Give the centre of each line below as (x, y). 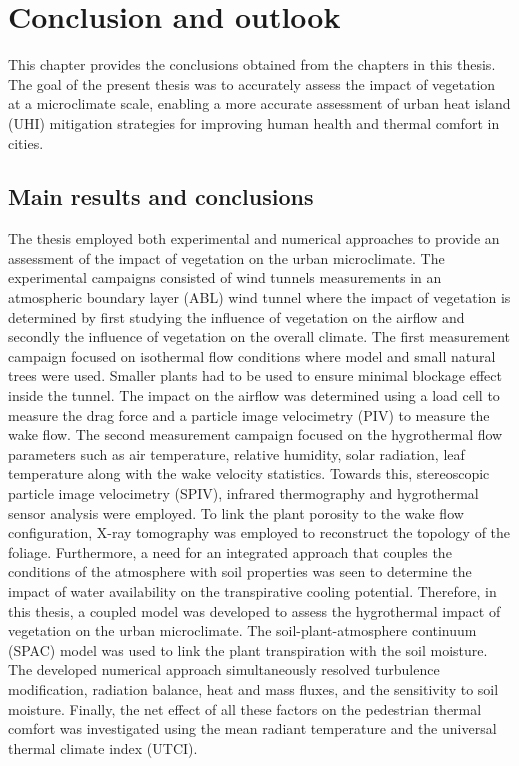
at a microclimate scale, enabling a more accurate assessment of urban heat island (259, 103)
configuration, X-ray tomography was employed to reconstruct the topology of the (259, 532)
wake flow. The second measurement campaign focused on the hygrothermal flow (255, 434)
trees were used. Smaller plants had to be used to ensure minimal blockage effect (255, 375)
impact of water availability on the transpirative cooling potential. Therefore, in (252, 590)
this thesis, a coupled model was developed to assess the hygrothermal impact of (254, 610)
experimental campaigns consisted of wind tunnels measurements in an (225, 277)
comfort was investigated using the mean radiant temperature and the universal (252, 728)
